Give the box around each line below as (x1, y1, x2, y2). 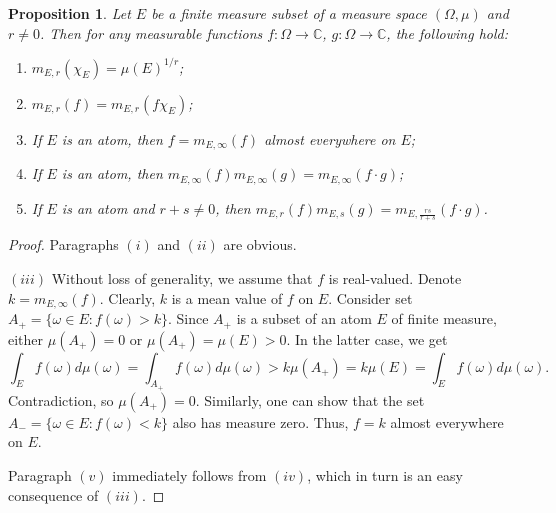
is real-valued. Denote (328, 268, 462, 289)
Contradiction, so (8, 389, 114, 410)
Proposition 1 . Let (8, 3, 131, 23)
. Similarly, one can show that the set (195, 389, 425, 410)
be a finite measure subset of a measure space (151, 3, 427, 23)
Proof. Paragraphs (8, 234, 119, 255)
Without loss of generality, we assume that (51, 268, 313, 289)
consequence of (8, 484, 99, 505)
